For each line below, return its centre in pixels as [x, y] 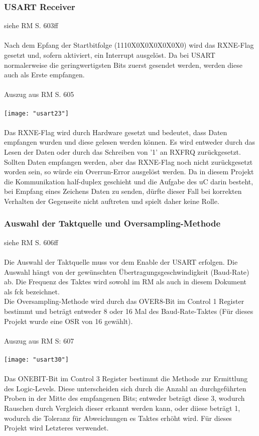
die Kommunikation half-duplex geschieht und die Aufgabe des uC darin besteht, [129, 181]
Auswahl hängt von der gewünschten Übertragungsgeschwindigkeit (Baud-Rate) [127, 271]
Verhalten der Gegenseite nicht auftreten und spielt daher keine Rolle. [112, 201]
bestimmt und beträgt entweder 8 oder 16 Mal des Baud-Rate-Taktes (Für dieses [129, 311]
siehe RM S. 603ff [31, 25]
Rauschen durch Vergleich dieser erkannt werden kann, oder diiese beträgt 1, [122, 408]
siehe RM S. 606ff [31, 242]
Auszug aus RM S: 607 [39, 340]
